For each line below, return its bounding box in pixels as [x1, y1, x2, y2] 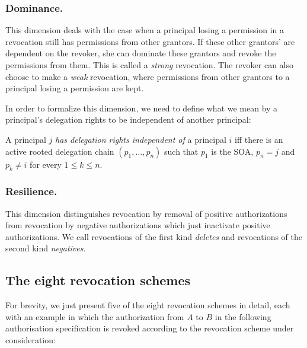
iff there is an [235, 133, 283, 145]
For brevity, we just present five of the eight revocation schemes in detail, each [5, 299, 290, 311]
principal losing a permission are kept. [5, 82, 144, 94]
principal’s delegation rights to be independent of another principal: [5, 113, 251, 126]
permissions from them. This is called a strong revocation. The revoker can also [5, 59, 294, 71]
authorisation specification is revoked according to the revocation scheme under [5, 322, 294, 334]
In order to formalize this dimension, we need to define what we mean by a [5, 101, 278, 114]
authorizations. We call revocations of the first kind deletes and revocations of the [5, 230, 302, 242]
